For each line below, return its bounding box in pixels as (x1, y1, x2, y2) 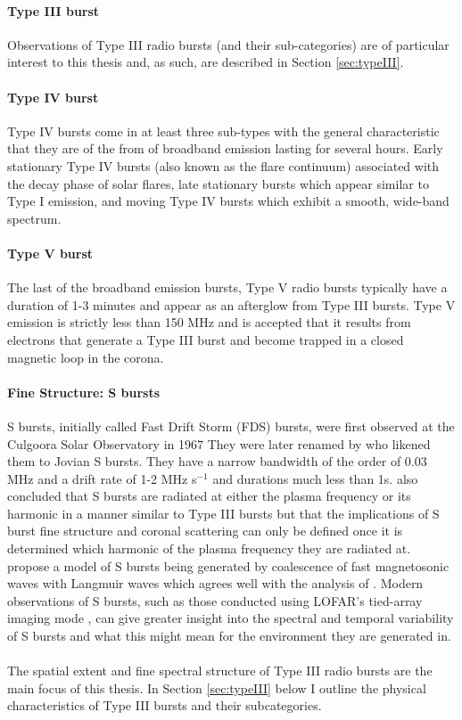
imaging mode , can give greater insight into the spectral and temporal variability (7, 609, 454, 627)
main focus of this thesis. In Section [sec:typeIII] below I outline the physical (7, 678, 426, 697)
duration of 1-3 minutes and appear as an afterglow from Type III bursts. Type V (7, 295, 456, 314)
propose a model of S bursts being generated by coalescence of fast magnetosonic (7, 556, 450, 575)
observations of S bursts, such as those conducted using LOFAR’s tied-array (7, 591, 423, 610)
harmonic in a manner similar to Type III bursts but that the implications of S (7, 503, 440, 522)
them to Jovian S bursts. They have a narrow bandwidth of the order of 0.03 (7, 452, 427, 470)
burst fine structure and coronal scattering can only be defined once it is (7, 521, 403, 540)
